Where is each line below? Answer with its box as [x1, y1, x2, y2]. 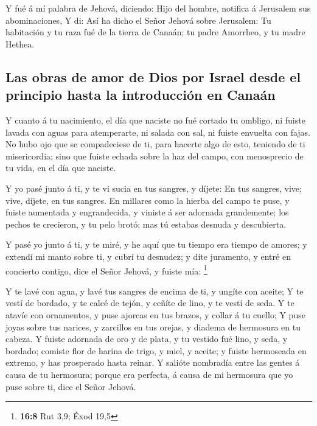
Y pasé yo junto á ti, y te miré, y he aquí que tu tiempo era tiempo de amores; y [5, 238, 307, 251]
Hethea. [5, 37, 35, 50]
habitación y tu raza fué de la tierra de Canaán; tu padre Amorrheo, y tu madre [5, 26, 305, 38]
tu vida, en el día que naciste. [5, 161, 116, 174]
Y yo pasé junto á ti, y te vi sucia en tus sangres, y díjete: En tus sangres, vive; [5, 181, 302, 194]
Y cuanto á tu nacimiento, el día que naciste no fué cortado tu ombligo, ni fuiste [5, 113, 305, 126]
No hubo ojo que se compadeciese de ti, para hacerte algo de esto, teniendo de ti [5, 138, 305, 150]
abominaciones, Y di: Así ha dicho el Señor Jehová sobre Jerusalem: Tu [5, 13, 271, 26]
